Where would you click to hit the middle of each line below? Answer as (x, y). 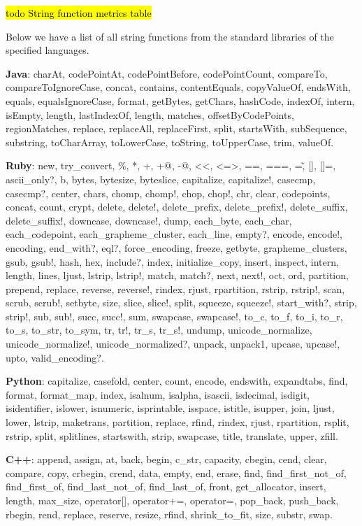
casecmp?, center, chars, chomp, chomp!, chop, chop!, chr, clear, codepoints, (168, 193)
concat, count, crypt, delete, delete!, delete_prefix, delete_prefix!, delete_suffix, (177, 207)
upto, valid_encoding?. (55, 357)
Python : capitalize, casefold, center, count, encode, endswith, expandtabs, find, (177, 381)
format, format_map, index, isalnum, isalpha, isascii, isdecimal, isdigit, (158, 394)
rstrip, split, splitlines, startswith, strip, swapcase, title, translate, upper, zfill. (172, 435)
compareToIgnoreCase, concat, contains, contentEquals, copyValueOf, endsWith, (178, 87)
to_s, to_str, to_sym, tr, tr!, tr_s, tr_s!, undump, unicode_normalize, (159, 330)
